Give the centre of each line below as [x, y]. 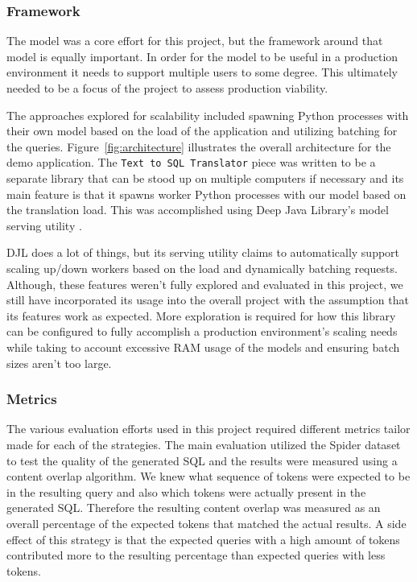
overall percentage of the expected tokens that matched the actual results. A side [206, 523]
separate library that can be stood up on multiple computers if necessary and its [205, 178]
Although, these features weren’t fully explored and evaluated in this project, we [205, 284]
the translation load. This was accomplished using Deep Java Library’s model [198, 210]
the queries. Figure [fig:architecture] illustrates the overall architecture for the [199, 146]
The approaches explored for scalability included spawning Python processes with [208, 115]
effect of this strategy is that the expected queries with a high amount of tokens [203, 539]
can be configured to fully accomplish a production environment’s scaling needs [202, 331]
